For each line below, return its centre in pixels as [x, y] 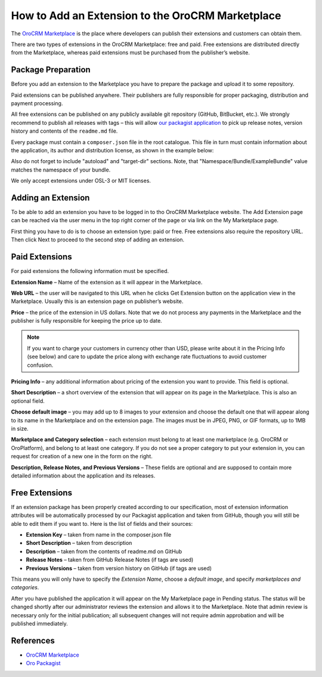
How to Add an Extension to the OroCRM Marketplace [146, 16]
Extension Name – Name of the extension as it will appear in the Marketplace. [107, 282]
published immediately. [39, 623]
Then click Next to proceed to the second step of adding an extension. [98, 240]
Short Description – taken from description [79, 543]
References [33, 640]
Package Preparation [51, 70]
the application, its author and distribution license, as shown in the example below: [112, 150]
